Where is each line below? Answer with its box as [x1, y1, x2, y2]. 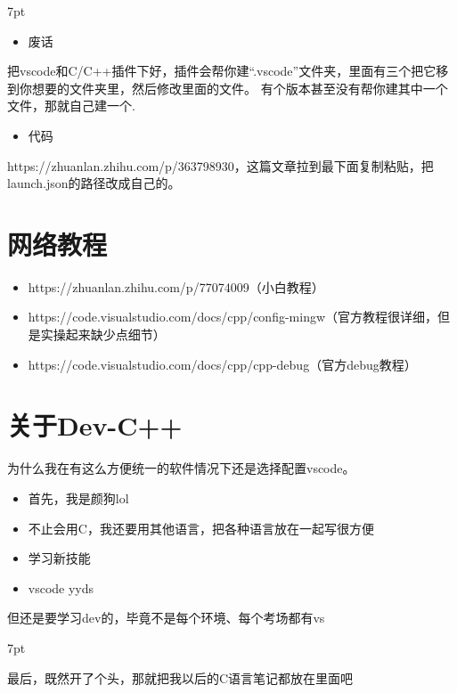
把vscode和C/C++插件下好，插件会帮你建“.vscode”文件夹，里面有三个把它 [7, 61, 437, 80]
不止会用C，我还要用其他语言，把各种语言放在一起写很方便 [28, 518, 374, 537]
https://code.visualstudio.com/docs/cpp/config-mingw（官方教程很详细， [28, 307, 438, 326]
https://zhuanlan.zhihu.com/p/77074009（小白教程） [28, 277, 324, 296]
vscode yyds [28, 578, 94, 597]
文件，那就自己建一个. [7, 96, 135, 115]
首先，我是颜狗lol [28, 488, 129, 507]
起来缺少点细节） [65, 325, 166, 344]
